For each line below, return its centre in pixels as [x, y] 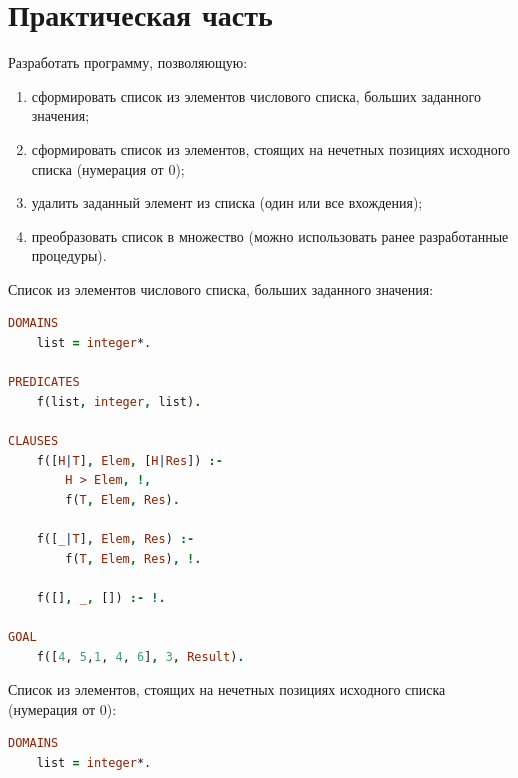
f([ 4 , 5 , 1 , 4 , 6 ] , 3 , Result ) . [140, 656]
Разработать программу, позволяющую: [128, 62]
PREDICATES [44, 382]
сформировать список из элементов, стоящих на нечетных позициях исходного [271, 148]
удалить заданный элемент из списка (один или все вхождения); [227, 202]
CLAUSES [33, 441]
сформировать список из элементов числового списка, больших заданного [256, 95]
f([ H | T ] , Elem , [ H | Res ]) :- [129, 460]
